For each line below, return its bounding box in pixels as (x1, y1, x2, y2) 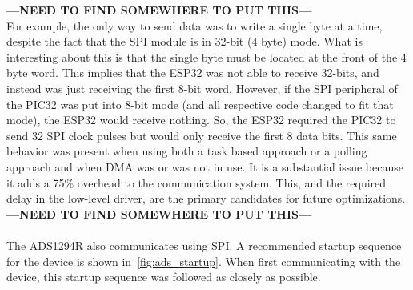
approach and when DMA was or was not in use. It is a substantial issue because (6, 158, 403, 175)
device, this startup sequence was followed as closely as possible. (6, 268, 321, 285)
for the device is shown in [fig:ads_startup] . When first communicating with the (6, 252, 401, 269)
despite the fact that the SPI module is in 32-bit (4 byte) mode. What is (6, 33, 363, 50)
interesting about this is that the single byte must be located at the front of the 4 (6, 48, 407, 65)
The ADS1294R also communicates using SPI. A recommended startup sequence (6, 236, 402, 253)
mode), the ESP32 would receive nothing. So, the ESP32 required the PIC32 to (6, 111, 396, 128)
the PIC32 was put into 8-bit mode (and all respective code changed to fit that (6, 95, 394, 112)
